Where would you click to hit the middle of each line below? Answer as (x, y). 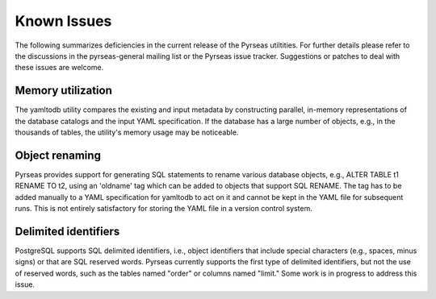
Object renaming (58, 155)
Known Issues (63, 21)
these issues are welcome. (59, 68)
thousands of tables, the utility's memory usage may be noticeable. (127, 132)
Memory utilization (64, 91)
